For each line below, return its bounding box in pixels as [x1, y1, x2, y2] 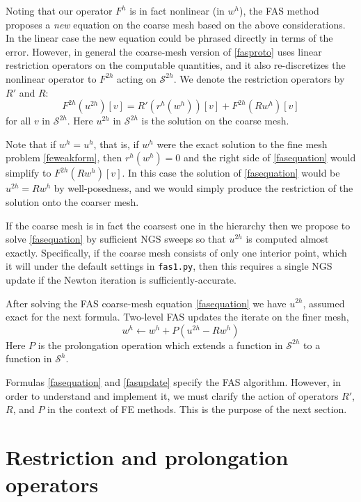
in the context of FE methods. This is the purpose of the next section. [47, 402, 347, 416]
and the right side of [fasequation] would [184, 150, 356, 165]
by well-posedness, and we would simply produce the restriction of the [54, 181, 353, 195]
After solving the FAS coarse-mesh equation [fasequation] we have [6, 295, 287, 310]
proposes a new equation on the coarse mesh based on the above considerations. [6, 17, 346, 31]
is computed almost [246, 232, 329, 246]
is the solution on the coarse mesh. [141, 113, 289, 128]
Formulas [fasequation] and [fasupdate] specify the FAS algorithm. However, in [6, 374, 341, 389]
